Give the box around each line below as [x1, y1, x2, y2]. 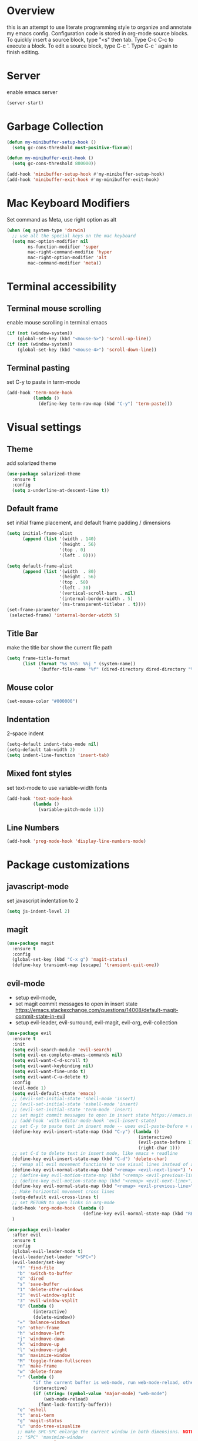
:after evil [12, 1232, 42, 1238]
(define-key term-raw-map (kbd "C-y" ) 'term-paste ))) [38, 401, 173, 407]
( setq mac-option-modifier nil [12, 238, 89, 244]
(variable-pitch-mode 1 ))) [38, 806, 105, 812]
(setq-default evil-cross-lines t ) [12, 1194, 99, 1200]
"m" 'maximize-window [17, 1352, 70, 1358]
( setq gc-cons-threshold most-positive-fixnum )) [12, 145, 133, 150]
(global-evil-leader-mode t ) [12, 1249, 83, 1255]
